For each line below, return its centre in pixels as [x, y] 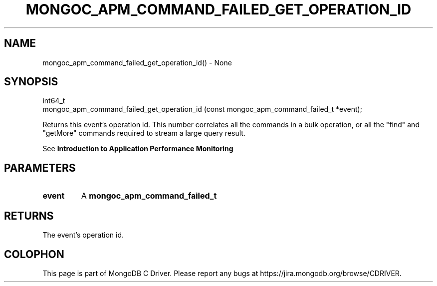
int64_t [54, 101]
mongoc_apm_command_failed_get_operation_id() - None [137, 62]
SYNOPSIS [31, 82]
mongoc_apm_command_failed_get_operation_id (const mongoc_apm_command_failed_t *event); [202, 109]
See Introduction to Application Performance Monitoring [138, 149]
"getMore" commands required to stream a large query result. [144, 133]
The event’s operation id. [83, 235]
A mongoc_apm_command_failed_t [149, 196]
